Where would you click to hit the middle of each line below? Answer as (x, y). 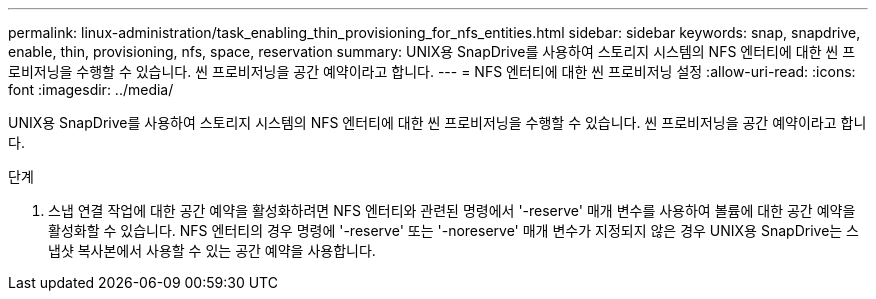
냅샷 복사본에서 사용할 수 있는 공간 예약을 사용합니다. (212, 250)
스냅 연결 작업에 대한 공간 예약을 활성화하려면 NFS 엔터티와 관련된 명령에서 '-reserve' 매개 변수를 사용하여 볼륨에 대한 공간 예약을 (452, 210)
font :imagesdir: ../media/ (91, 89)
